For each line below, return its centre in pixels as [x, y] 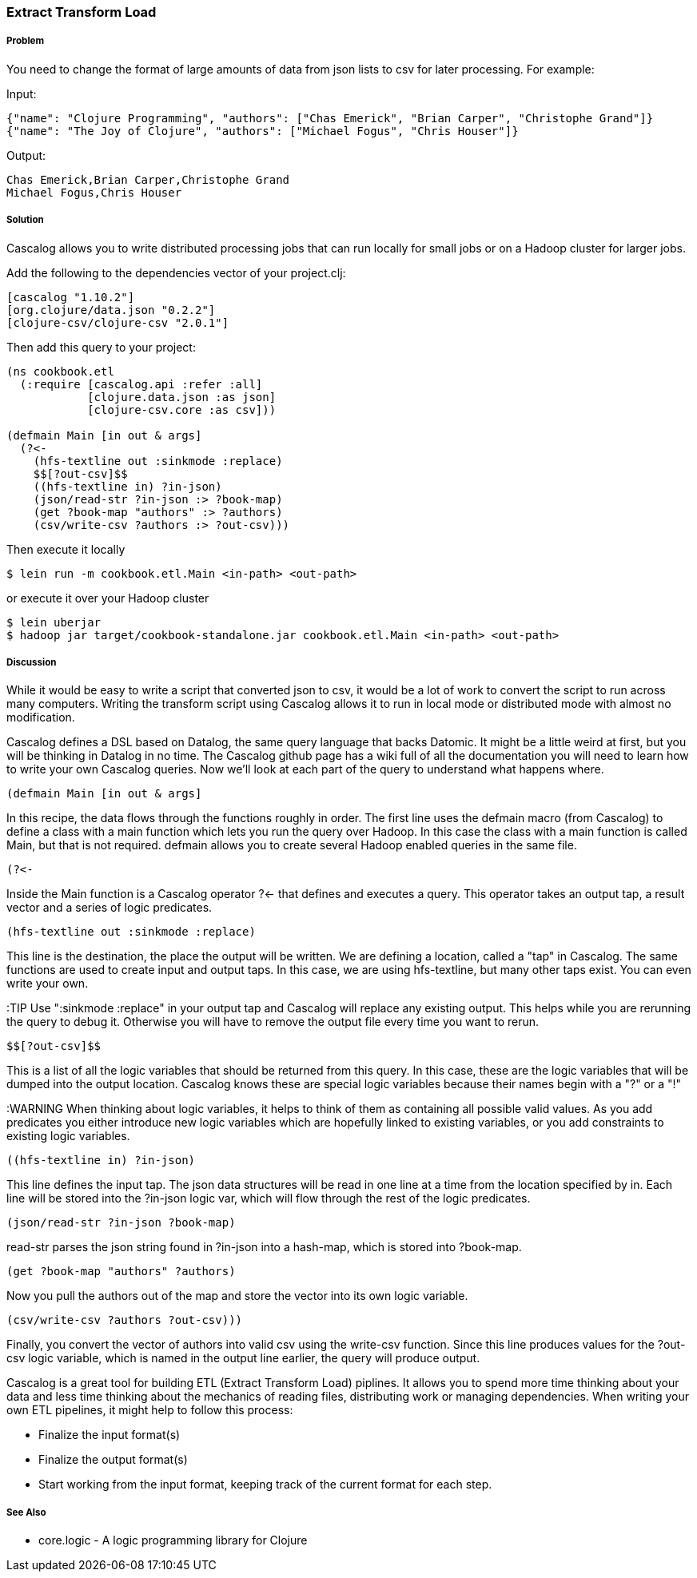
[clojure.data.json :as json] [182, 397]
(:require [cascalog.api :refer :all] [141, 384]
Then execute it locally [66, 549]
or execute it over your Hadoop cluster [108, 598]
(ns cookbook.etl [60, 371]
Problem [26, 41]
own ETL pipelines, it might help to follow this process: [150, 1410]
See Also [26, 1512]
